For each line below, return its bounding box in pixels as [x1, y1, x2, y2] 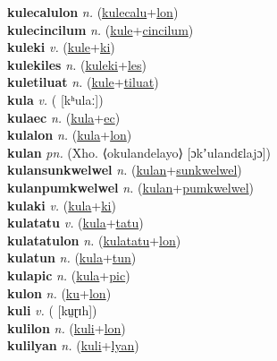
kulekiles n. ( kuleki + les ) [7, 55, 147, 73]
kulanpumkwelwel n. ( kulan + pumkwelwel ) [7, 177, 254, 196]
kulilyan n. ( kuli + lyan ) [7, 336, 139, 355]
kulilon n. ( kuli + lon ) [7, 318, 126, 337]
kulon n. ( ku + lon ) [7, 283, 112, 302]
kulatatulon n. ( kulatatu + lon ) [7, 230, 181, 249]
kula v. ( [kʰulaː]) [7, 90, 104, 108]
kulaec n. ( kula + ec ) [7, 107, 121, 126]
